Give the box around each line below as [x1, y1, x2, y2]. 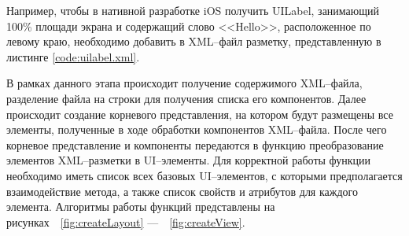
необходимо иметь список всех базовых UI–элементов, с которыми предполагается [6, 167, 403, 183]
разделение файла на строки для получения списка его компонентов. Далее [6, 90, 367, 106]
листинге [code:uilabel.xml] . [6, 48, 140, 65]
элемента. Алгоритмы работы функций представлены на [6, 198, 275, 215]
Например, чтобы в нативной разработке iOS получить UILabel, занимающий [6, 2, 380, 18]
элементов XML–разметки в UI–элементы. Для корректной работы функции [6, 152, 371, 168]
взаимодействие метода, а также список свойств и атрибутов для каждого [6, 183, 358, 199]
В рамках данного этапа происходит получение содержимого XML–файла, [6, 75, 363, 91]
